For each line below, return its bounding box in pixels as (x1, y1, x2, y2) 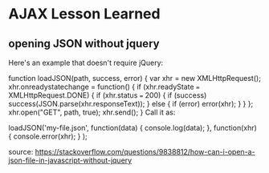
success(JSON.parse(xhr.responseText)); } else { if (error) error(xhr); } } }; (8, 99, 254, 108)
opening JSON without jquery (8, 37, 160, 50)
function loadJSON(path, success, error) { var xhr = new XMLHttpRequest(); (8, 74, 261, 82)
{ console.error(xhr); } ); (8, 131, 88, 141)
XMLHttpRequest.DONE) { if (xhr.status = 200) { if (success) (8, 91, 207, 100)
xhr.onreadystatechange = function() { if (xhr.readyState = (8, 82, 200, 91)
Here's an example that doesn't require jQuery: (8, 58, 164, 67)
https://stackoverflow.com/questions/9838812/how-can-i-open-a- (35, 147, 255, 156)
